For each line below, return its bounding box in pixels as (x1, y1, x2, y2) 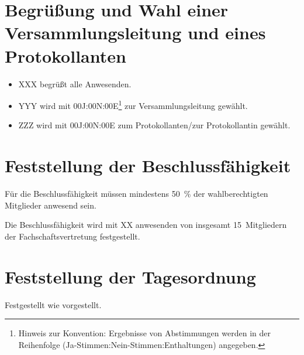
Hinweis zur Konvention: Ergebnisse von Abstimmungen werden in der (18, 327, 271, 339)
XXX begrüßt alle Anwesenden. (18, 77, 132, 90)
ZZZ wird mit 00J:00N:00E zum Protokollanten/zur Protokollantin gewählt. (18, 119, 291, 131)
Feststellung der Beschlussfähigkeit (5, 153, 291, 177)
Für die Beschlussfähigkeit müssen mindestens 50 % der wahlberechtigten (5, 187, 268, 200)
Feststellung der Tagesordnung (5, 264, 256, 288)
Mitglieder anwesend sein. (5, 199, 96, 211)
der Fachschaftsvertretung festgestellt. (5, 230, 140, 242)
